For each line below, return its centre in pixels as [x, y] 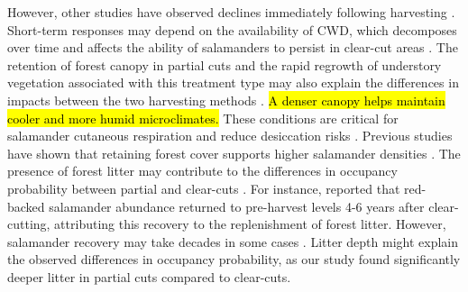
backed [26, 206]
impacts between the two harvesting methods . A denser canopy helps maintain [226, 100]
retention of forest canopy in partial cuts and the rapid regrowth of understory [225, 64]
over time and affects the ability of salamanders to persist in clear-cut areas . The [233, 47]
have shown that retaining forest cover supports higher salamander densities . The [234, 153]
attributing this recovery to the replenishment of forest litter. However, [250, 224]
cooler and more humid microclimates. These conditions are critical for [203, 118]
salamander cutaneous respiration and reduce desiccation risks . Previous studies [230, 136]
